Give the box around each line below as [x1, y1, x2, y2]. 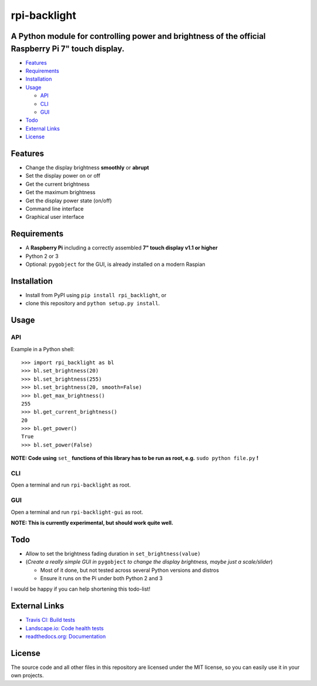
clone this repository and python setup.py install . [25, 300, 160, 307]
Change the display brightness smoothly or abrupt [25, 164, 149, 171]
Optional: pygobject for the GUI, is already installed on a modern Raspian [25, 261, 205, 268]
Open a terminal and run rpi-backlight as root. [11, 481, 131, 488]
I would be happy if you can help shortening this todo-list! [11, 585, 151, 592]
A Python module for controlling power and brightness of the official [11, 31, 266, 41]
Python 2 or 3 [25, 252, 59, 259]
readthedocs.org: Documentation [25, 633, 106, 640]
